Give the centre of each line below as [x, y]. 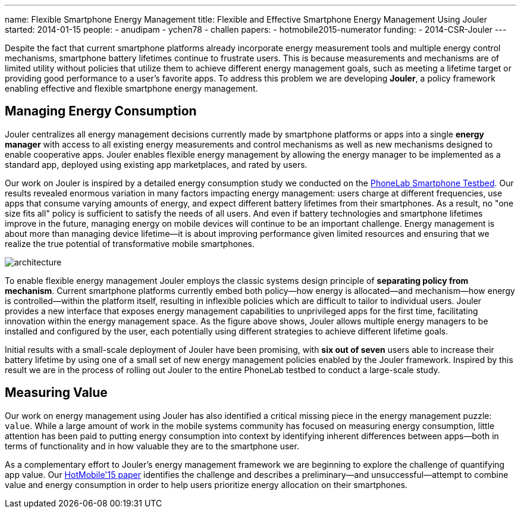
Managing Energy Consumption [101, 111]
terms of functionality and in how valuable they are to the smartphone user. [152, 446]
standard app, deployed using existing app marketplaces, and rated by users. [156, 164]
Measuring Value [56, 393]
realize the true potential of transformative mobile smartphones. [130, 243]
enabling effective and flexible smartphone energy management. [131, 88]
